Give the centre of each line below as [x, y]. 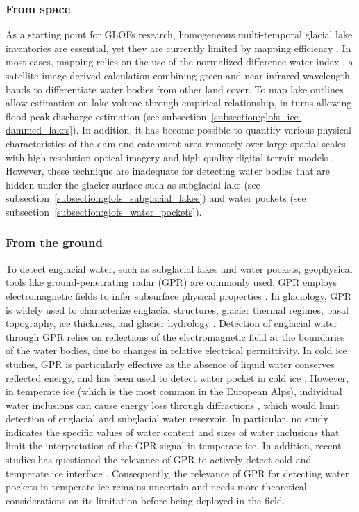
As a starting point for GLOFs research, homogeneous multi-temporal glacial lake [179, 34]
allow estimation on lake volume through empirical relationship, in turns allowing [179, 103]
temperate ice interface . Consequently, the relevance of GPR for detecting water [177, 473]
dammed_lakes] [39, 130]
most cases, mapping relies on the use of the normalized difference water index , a [179, 62]
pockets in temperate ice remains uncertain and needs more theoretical [156, 487]
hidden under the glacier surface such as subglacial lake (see [133, 184]
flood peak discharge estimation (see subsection [106, 116]
